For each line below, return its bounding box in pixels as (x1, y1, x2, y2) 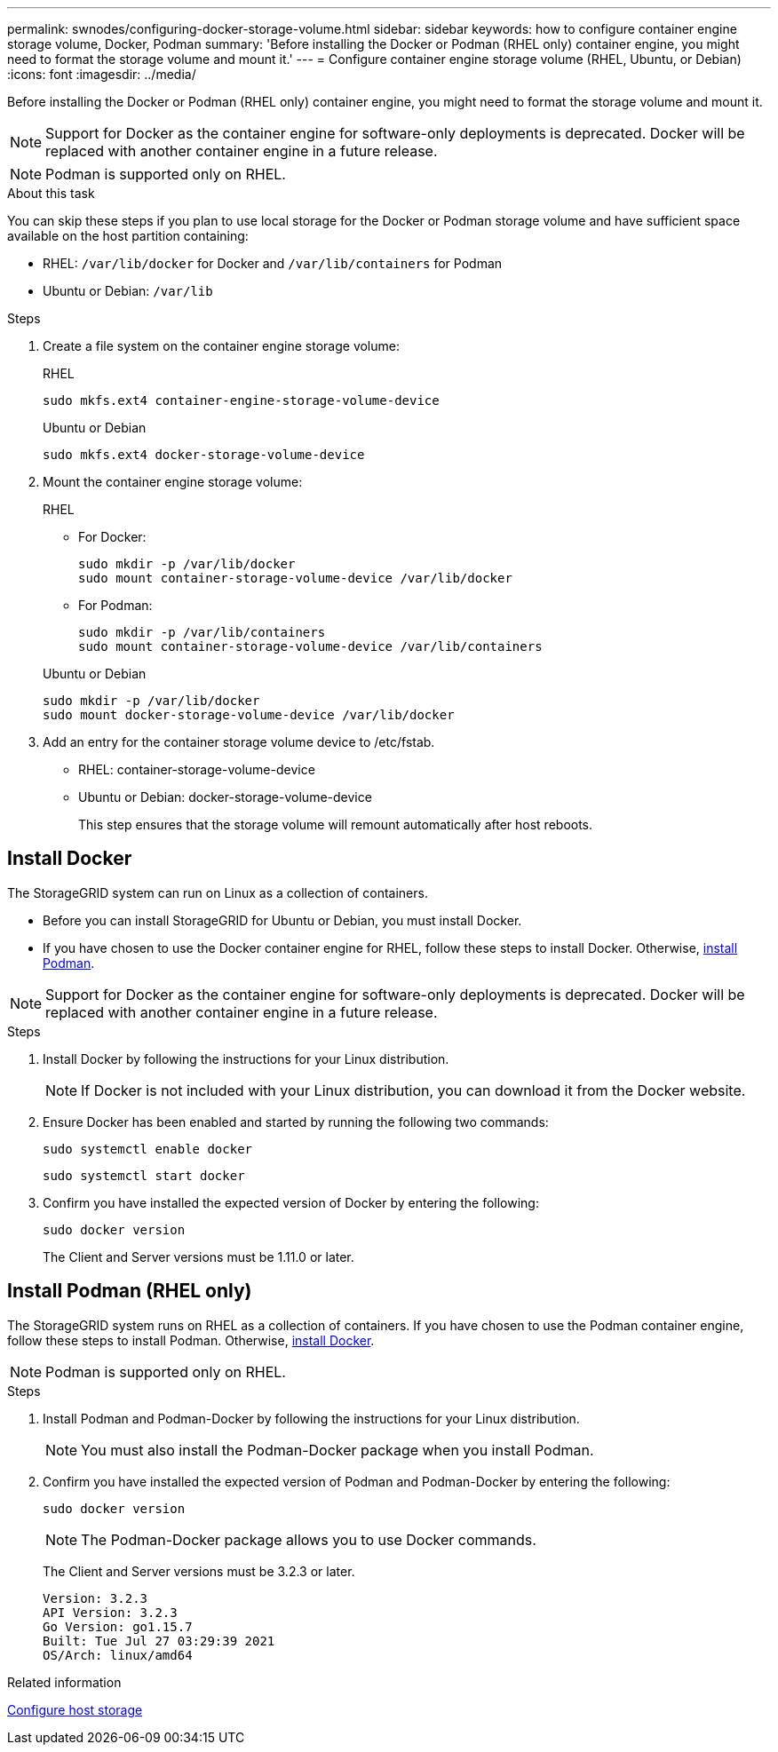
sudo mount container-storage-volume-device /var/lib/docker (78, 571, 512, 585)
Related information (7, 1674, 122, 1690)
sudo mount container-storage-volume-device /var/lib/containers (78, 639, 543, 654)
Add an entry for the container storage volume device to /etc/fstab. (43, 734, 435, 749)
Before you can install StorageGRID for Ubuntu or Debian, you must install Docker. (43, 912, 522, 928)
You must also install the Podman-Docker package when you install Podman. (81, 1440, 594, 1459)
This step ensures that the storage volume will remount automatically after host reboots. (78, 817, 593, 832)
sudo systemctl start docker (43, 1168, 245, 1183)
